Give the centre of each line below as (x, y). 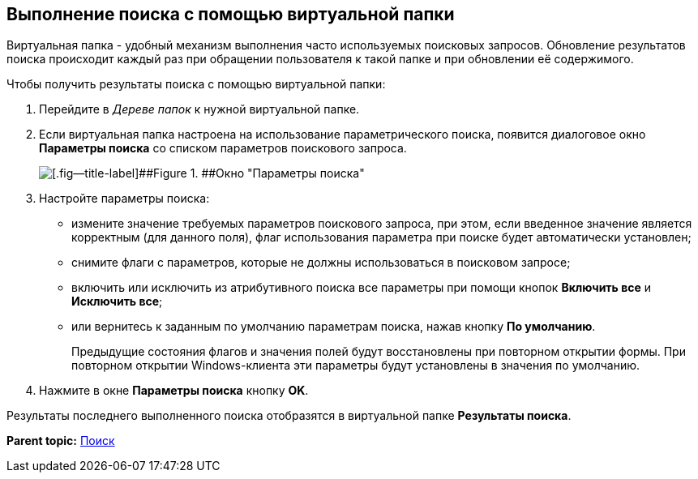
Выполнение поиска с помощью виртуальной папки (231, 14)
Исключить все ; (117, 302)
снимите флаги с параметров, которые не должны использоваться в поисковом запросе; (321, 263)
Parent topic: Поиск (61, 441)
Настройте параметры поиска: (124, 199)
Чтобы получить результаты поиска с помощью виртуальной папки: (196, 84)
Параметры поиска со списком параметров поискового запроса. (223, 148)
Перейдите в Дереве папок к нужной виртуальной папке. (199, 109)
